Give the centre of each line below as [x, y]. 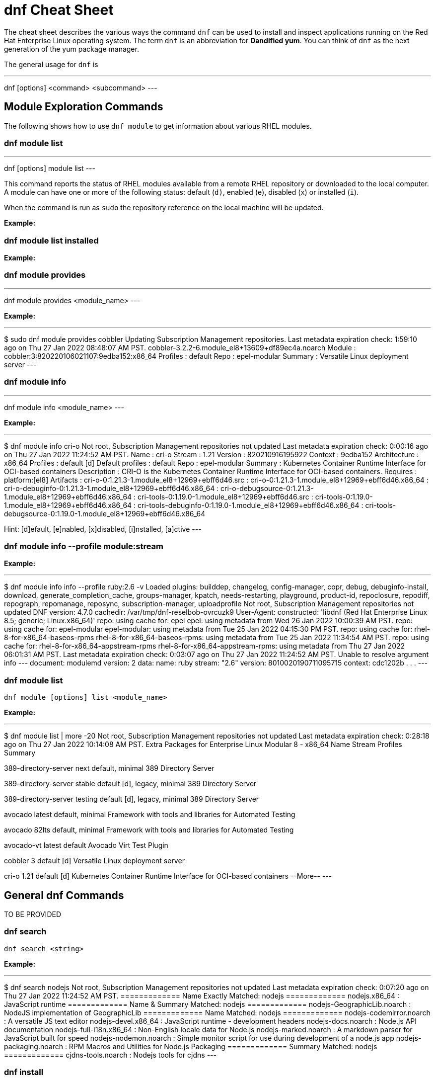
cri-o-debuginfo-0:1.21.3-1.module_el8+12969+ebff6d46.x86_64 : [111, 488]
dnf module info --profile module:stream [84, 546]
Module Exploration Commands [84, 107]
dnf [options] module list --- [50, 168]
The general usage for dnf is [51, 64]
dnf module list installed [51, 240]
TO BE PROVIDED [33, 914]
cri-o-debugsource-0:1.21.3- [267, 488]
